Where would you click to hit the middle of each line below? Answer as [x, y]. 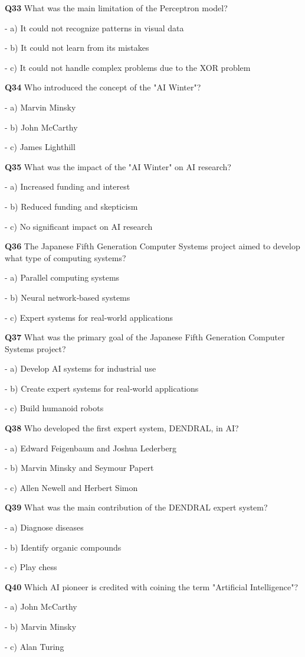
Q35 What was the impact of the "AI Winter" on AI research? [118, 166]
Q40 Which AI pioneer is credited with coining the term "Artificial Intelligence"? [152, 586]
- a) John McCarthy [41, 606]
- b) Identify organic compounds [63, 547]
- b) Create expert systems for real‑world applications [102, 388]
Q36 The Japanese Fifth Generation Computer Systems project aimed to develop [152, 246]
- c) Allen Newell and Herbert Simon [71, 487]
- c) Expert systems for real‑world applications [89, 317]
